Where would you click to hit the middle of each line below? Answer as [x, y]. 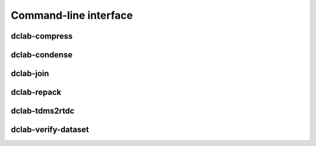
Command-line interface [72, 15]
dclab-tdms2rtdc [43, 111]
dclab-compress [42, 36]
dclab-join [30, 74]
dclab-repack [36, 92]
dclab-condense [42, 55]
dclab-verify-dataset [50, 130]
